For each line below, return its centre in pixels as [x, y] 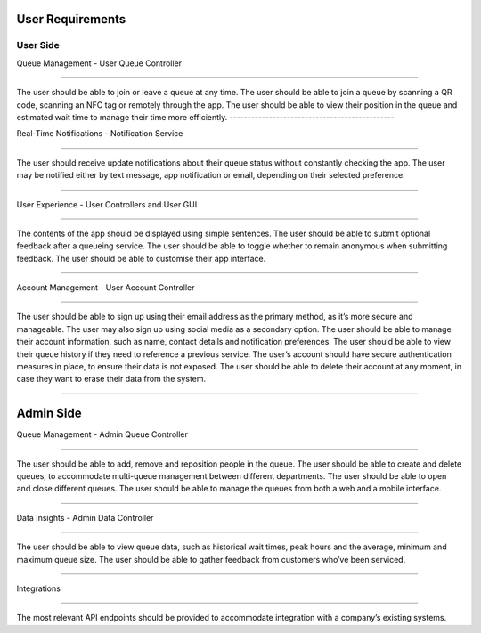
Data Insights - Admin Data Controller [85, 517]
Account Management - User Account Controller [106, 288]
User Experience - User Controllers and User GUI [107, 204]
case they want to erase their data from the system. [111, 379]
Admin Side [49, 414]
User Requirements [71, 19]
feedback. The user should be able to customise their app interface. [141, 258]
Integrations [39, 588]
